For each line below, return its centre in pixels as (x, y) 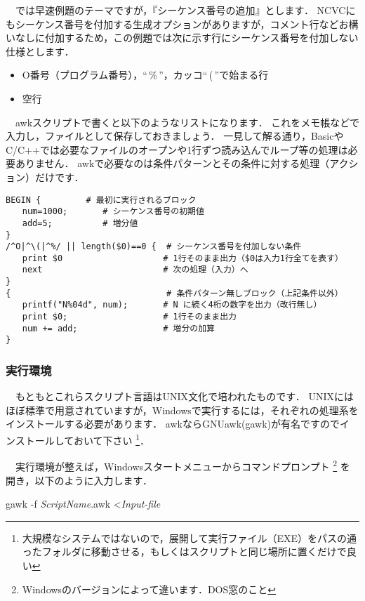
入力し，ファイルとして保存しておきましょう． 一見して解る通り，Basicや (175, 136)
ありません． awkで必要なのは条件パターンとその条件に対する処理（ (172, 163)
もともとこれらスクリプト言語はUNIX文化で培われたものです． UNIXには (184, 396)
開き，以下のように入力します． (79, 480)
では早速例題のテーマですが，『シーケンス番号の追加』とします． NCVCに (185, 10)
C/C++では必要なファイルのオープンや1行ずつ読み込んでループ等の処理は (177, 149)
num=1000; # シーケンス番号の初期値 (113, 212)
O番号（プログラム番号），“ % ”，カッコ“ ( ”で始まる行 (145, 75)
